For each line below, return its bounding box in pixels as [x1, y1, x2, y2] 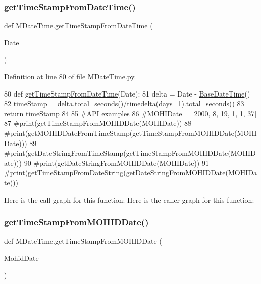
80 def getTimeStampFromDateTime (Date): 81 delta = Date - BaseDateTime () [4, 88, 250, 99]
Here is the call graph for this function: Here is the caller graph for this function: [4, 194, 254, 205]
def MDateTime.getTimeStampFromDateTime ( [4, 20, 153, 31]
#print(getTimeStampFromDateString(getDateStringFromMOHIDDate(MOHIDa [4, 167, 257, 178]
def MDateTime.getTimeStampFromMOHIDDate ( [4, 235, 162, 246]
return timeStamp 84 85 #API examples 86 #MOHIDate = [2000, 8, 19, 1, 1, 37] [4, 108, 257, 118]
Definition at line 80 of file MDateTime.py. [4, 71, 136, 81]
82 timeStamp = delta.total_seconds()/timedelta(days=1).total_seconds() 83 [4, 98, 244, 109]
